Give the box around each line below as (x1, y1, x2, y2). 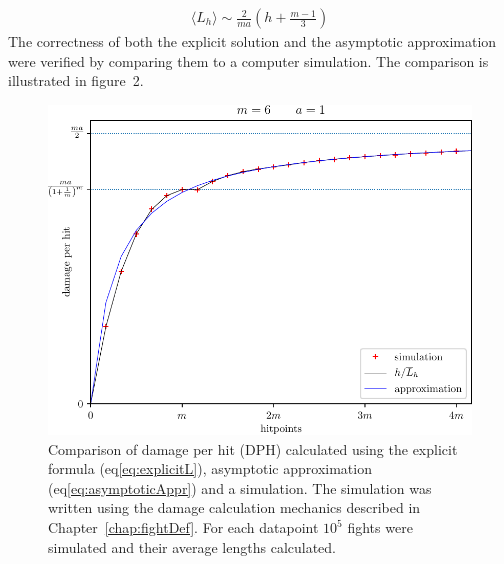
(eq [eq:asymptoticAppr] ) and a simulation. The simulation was (48, 477, 432, 498)
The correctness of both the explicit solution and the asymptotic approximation (8, 31, 497, 52)
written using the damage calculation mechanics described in (48, 497, 421, 518)
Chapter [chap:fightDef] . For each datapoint (48, 517, 319, 538)
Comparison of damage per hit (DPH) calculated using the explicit (48, 438, 458, 459)
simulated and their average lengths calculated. (48, 536, 337, 557)
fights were (347, 517, 413, 538)
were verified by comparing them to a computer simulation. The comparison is (8, 50, 489, 71)
